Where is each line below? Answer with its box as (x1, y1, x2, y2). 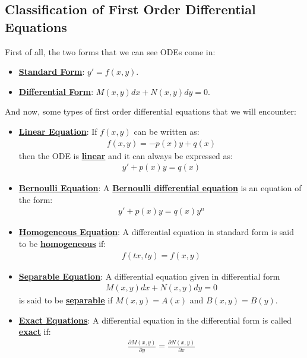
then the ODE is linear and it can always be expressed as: (18, 149, 233, 161)
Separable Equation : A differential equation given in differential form (18, 270, 280, 282)
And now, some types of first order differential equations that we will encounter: (5, 105, 296, 118)
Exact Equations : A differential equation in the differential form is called (18, 313, 292, 326)
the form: (18, 193, 53, 205)
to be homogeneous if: (18, 237, 106, 250)
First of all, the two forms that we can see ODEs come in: (5, 45, 216, 58)
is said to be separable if (18, 294, 113, 306)
